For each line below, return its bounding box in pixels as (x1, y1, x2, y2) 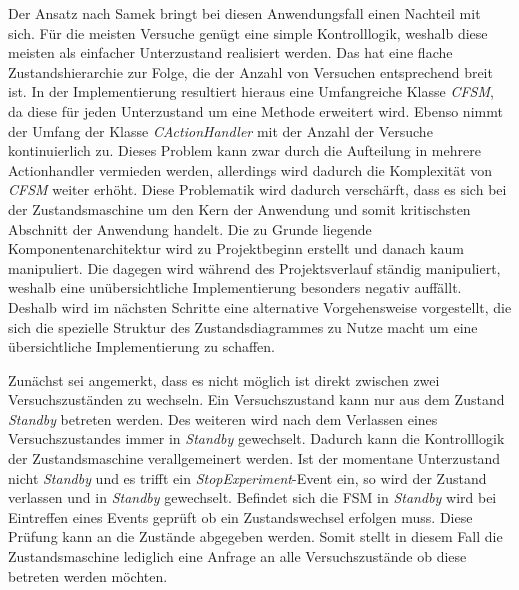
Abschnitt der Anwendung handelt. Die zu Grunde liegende (8, 218, 372, 239)
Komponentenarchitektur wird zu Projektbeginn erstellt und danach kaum (8, 238, 464, 259)
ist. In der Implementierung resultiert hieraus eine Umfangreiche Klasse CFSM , (8, 81, 494, 102)
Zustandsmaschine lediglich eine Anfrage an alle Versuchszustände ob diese (8, 546, 467, 567)
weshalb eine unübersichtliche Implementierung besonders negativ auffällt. (8, 277, 462, 298)
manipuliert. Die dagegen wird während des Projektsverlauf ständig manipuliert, (8, 257, 501, 278)
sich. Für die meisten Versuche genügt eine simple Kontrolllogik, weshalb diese (8, 22, 488, 43)
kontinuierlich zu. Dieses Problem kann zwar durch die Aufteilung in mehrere (8, 140, 481, 161)
